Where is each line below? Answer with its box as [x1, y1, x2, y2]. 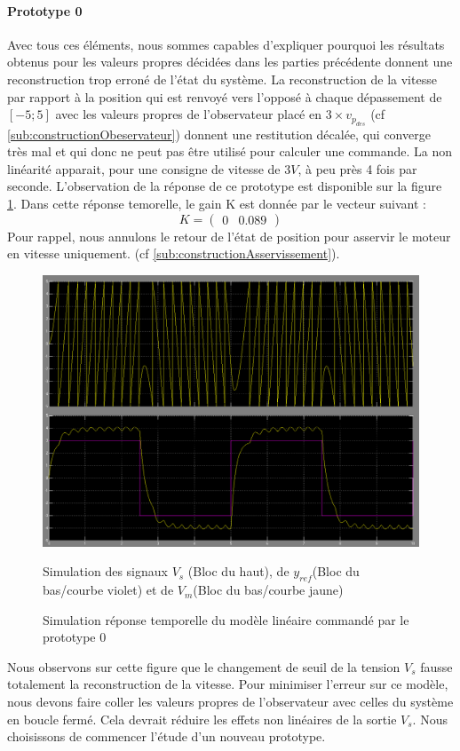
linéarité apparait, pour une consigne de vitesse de [7, 159, 281, 178]
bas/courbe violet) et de [43, 581, 174, 599]
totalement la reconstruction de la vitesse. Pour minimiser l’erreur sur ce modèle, [7, 675, 448, 693]
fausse [420, 657, 453, 676]
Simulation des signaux [43, 562, 168, 581]
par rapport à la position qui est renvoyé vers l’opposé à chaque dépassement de [7, 87, 442, 106]
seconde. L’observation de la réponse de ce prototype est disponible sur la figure [7, 177, 442, 195]
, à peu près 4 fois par [297, 159, 417, 178]
